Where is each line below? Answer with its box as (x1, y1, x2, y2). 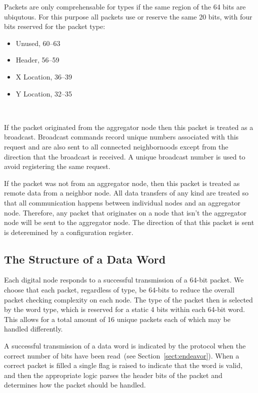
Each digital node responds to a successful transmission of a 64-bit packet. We (4, 274, 244, 285)
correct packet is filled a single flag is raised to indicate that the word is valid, (4, 360, 242, 370)
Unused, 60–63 (15, 37, 60, 48)
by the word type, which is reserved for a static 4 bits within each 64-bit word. (4, 304, 245, 314)
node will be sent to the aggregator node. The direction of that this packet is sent (4, 217, 254, 227)
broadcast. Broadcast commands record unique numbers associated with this (4, 131, 239, 142)
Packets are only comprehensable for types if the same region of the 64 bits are (4, 1, 246, 11)
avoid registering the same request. (4, 161, 110, 171)
